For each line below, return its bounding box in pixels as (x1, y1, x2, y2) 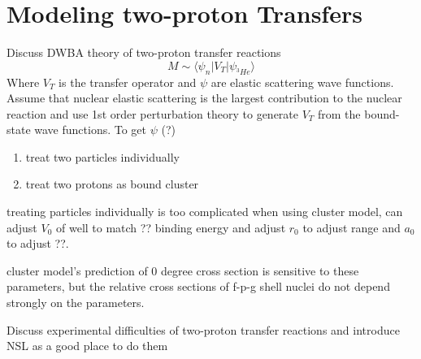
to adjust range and (302, 218, 401, 236)
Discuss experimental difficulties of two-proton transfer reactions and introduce (7, 321, 400, 338)
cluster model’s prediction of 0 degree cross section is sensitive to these (7, 262, 359, 279)
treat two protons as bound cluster (25, 175, 199, 192)
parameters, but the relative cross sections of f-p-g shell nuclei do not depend (7, 278, 390, 295)
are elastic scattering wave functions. (210, 73, 394, 90)
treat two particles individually (25, 148, 180, 165)
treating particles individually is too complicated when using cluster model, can (7, 203, 403, 220)
